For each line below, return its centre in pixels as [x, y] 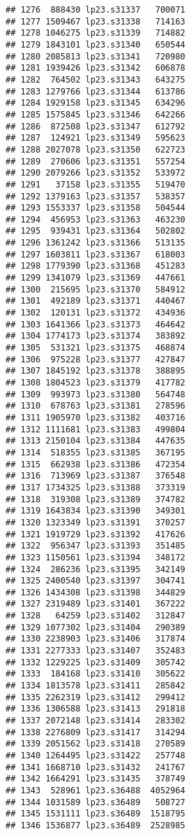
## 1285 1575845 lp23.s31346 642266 [95, 114]
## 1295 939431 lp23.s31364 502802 [95, 231]
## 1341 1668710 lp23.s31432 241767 [95, 767]
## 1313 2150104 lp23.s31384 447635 [95, 441]
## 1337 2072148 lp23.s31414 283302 [95, 721]
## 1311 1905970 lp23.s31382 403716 [95, 417]
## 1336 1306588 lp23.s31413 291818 [95, 709]
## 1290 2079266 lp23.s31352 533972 [95, 173]
